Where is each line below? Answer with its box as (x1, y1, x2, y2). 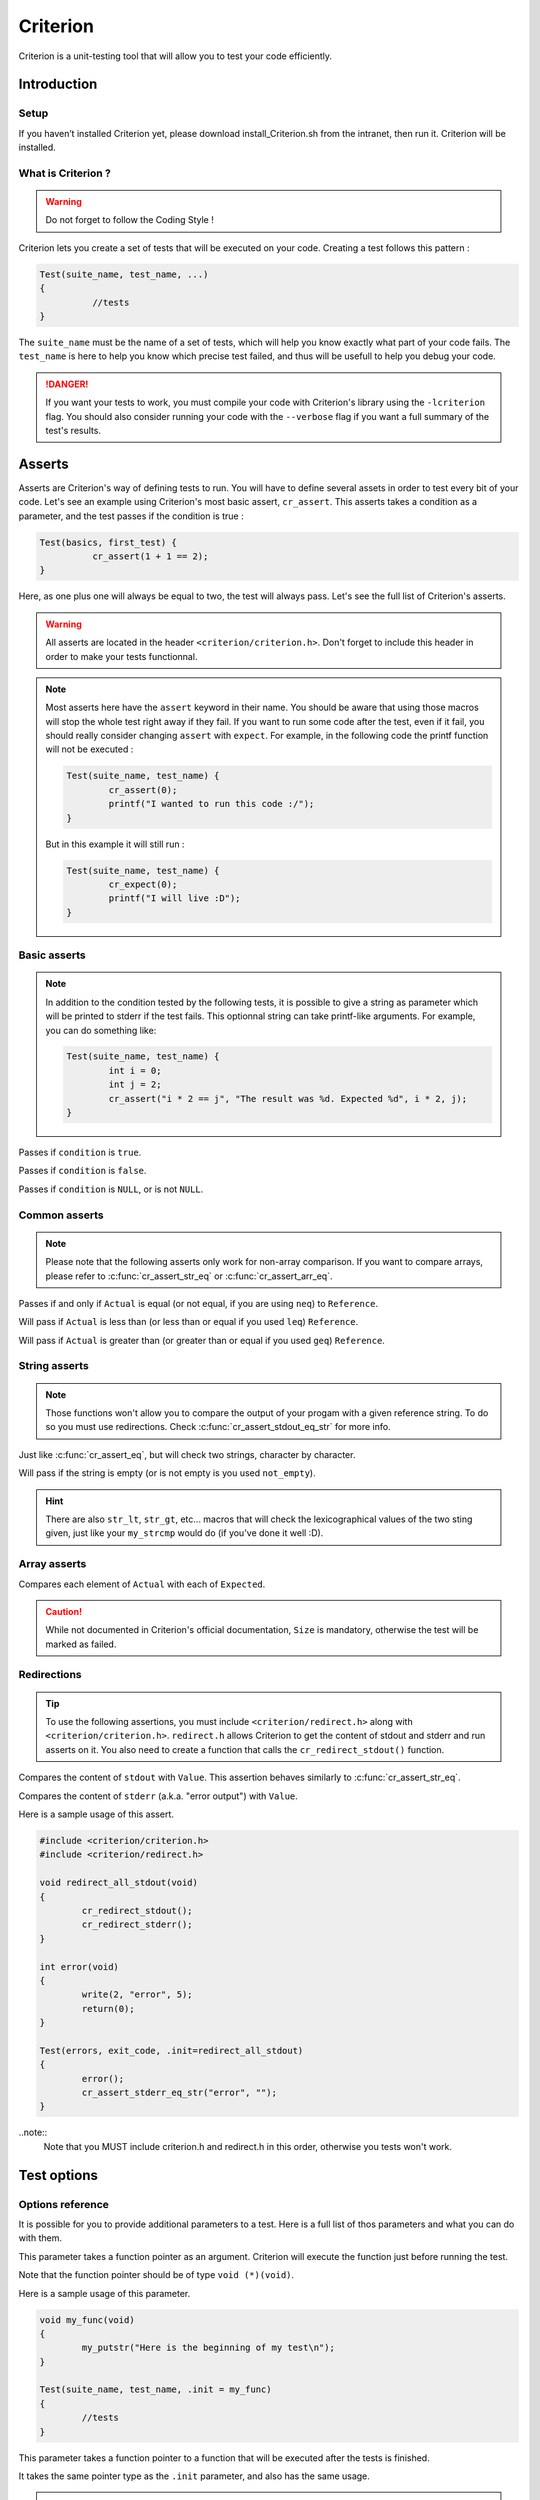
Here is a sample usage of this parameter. (18, 2287, 191, 2299)
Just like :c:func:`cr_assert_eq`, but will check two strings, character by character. (18, 1448, 356, 1460)
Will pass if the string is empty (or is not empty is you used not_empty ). (18, 1467, 316, 1479)
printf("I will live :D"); (108, 893, 241, 904)
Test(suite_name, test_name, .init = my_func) (39, 2384, 272, 2395)
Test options (18, 2166, 99, 2184)
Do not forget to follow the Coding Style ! (45, 214, 214, 226)
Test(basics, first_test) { (39, 536, 177, 548)
